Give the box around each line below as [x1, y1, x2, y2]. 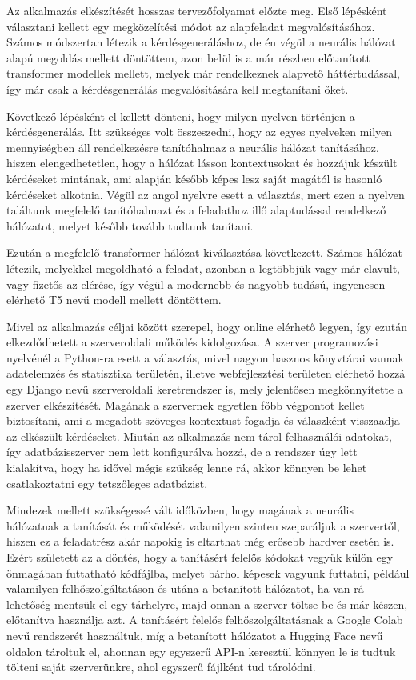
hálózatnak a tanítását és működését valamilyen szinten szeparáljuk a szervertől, [6, 517, 400, 534]
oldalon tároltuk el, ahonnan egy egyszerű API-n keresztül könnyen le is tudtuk [6, 642, 396, 659]
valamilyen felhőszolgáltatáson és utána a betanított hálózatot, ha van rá [6, 580, 364, 597]
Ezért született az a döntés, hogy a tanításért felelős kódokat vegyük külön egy [6, 549, 394, 565]
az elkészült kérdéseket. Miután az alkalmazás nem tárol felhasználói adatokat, [6, 427, 392, 444]
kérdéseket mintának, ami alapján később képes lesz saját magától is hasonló [6, 170, 382, 186]
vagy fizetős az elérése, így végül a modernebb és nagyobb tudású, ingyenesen [6, 275, 386, 292]
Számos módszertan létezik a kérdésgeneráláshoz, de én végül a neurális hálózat [6, 34, 396, 50]
